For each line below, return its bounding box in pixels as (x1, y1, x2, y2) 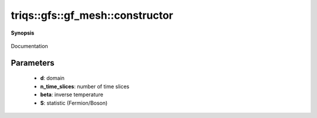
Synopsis (11, 29, 35, 36)
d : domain (40, 75, 65, 82)
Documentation (11, 42, 48, 49)
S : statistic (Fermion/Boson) (40, 99, 108, 106)
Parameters (11, 58, 55, 68)
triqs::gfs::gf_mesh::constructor (11, 9, 173, 22)
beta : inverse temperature (40, 91, 104, 98)
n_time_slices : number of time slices (40, 83, 130, 90)
